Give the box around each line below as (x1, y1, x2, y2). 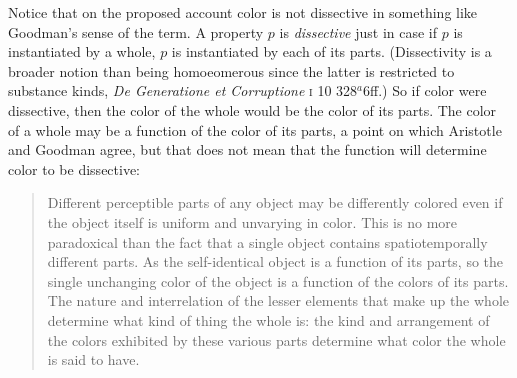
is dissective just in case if (279, 21, 438, 42)
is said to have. (47, 349, 140, 370)
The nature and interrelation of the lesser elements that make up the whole (47, 290, 509, 311)
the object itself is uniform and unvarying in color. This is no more (47, 211, 458, 232)
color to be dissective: (8, 158, 141, 179)
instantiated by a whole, (8, 41, 156, 62)
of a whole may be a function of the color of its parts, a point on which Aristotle (8, 119, 502, 140)
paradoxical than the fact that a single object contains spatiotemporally (47, 231, 488, 252)
